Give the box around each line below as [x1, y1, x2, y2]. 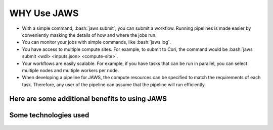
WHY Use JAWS [9, 8, 79, 19]
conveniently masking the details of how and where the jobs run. [22, 32, 157, 38]
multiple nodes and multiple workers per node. [22, 67, 119, 73]
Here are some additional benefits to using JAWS [9, 95, 167, 103]
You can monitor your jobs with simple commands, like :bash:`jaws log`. [22, 39, 171, 45]
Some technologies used [9, 111, 89, 119]
